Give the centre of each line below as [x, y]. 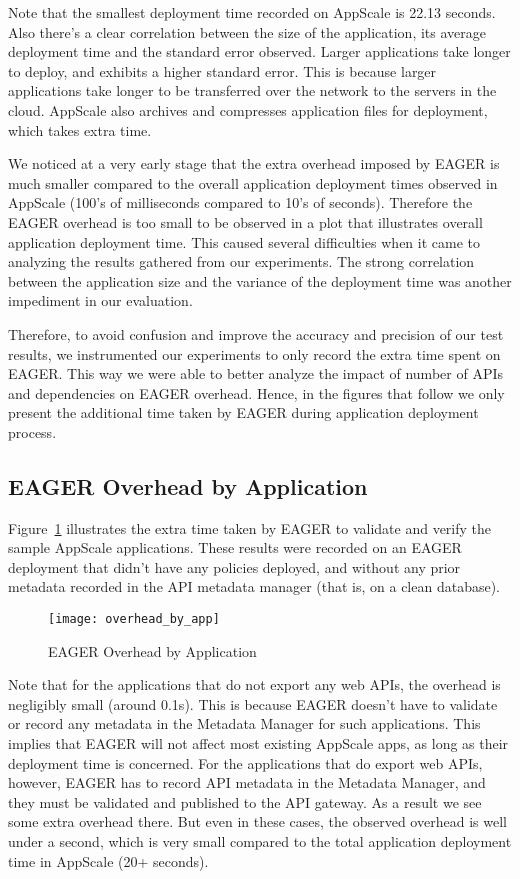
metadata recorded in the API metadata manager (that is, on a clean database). [254, 586]
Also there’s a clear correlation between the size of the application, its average [247, 31]
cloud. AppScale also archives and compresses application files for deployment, [248, 109]
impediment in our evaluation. [100, 300]
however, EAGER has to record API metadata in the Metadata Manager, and [247, 782]
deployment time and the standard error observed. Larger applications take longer [259, 51]
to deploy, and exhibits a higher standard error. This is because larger [222, 70]
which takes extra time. [80, 129]
